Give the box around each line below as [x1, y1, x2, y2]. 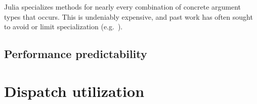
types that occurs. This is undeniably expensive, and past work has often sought [4, 11, 253, 22]
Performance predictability [4, 46, 147, 62]
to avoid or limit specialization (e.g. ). [4, 21, 123, 32]
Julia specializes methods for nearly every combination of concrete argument [4, 2, 241, 12]
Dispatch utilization [4, 80, 145, 101]
